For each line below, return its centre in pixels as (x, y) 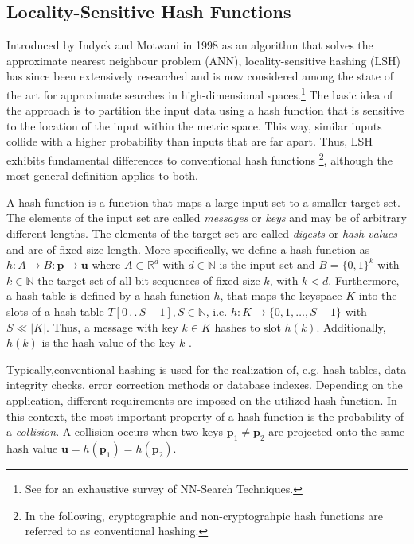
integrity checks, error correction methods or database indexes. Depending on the (205, 385)
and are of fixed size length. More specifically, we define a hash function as (188, 249)
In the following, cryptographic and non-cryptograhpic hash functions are (204, 515)
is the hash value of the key (109, 342)
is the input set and (267, 264)
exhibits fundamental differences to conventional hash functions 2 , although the (199, 159)
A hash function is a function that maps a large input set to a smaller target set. (203, 202)
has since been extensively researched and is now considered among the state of (200, 76)
